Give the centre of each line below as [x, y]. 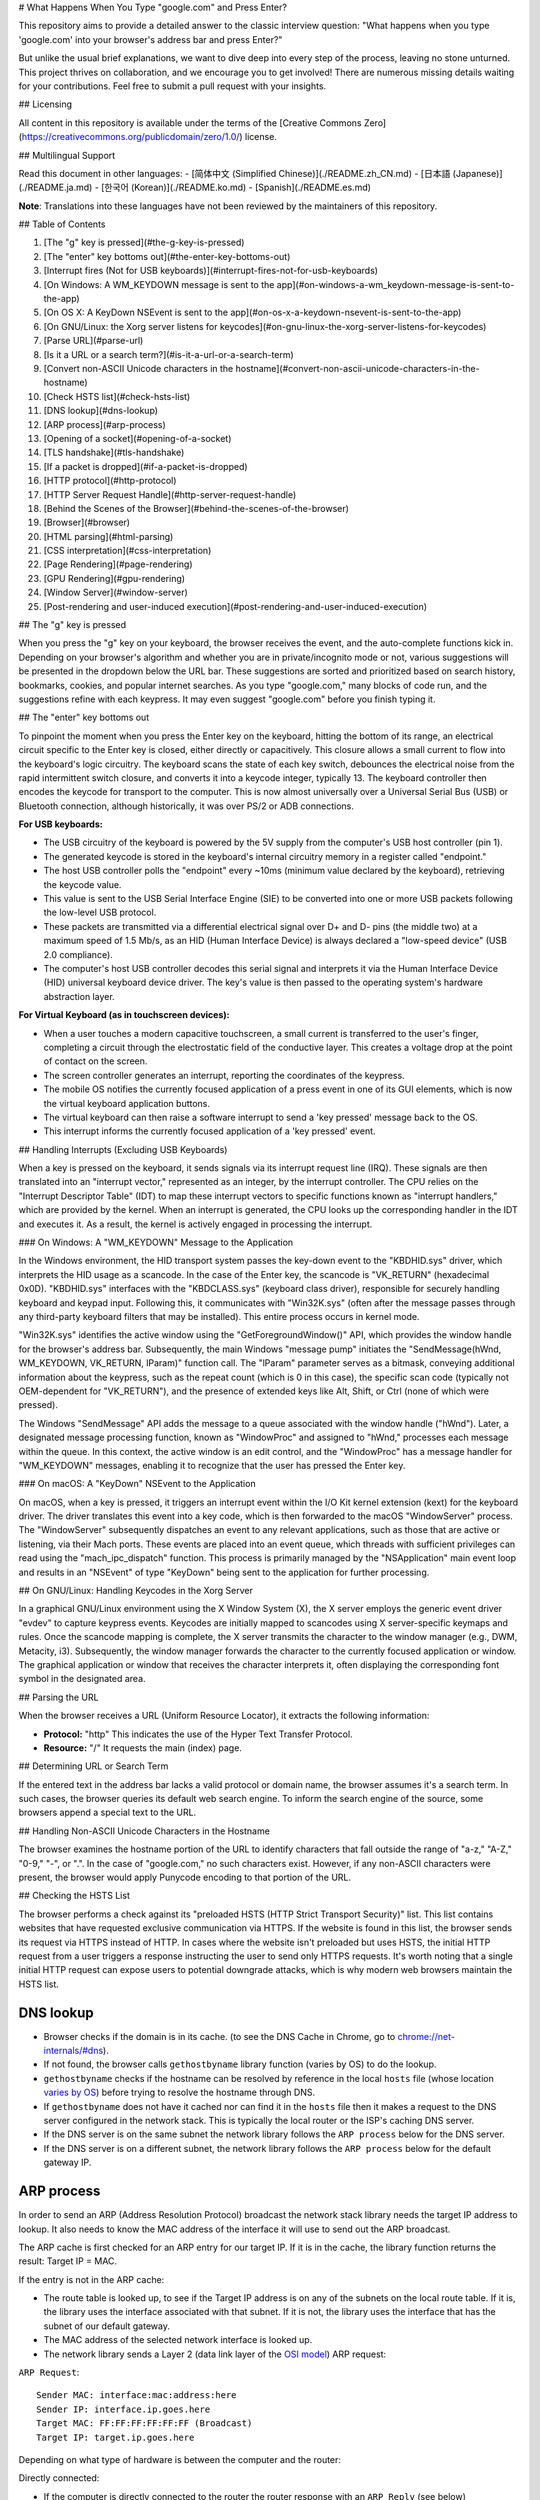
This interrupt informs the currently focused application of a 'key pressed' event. [209, 1131]
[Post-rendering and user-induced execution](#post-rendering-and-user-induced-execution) [235, 606]
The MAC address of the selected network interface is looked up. [178, 2340]
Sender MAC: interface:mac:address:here [136, 2395]
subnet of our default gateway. [106, 2326]
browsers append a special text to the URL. [107, 1812]
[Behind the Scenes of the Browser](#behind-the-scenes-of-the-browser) [196, 508]
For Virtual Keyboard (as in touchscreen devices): [124, 1015]
